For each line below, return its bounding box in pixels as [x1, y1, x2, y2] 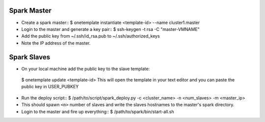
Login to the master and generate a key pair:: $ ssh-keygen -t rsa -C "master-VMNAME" [21, 26, 200, 32]
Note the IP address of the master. [21, 40, 91, 46]
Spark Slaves [9, 53, 51, 61]
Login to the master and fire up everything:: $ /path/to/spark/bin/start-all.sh [21, 108, 174, 115]
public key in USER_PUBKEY [21, 84, 79, 90]
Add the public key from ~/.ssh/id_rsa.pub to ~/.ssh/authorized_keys [21, 33, 160, 39]
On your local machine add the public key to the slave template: [21, 66, 150, 72]
